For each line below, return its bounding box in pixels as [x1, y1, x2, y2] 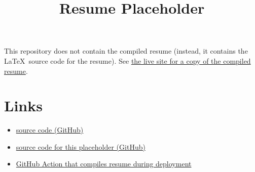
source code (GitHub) [16, 124, 84, 135]
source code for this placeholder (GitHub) [16, 141, 145, 152]
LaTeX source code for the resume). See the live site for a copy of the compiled [4, 55, 251, 66]
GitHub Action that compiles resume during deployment [16, 158, 192, 169]
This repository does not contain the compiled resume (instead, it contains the [4, 46, 248, 56]
